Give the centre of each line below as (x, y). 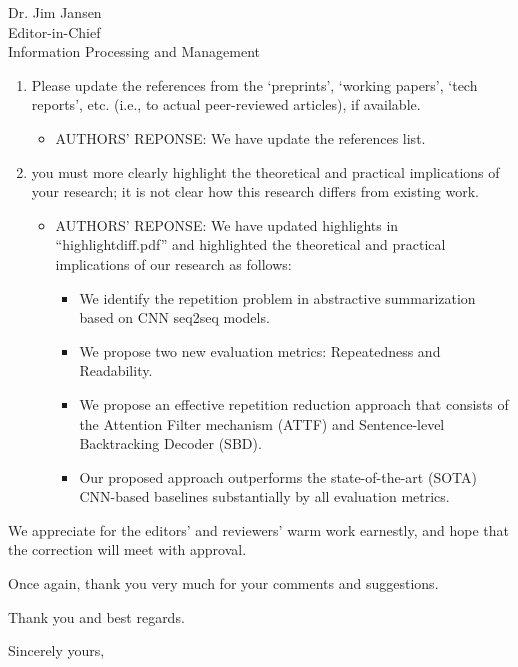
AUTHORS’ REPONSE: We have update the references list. (240, 137)
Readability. (116, 370)
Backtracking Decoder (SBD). (170, 443)
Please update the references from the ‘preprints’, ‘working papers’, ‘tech (254, 84)
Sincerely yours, (56, 650)
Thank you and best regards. (96, 616)
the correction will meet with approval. (127, 549)
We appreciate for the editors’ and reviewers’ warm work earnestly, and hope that (259, 529)
